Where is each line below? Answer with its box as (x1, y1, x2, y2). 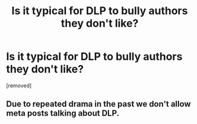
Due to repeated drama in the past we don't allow (6, 99, 191, 109)
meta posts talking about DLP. (6, 108, 120, 119)
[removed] (6, 81, 32, 89)
